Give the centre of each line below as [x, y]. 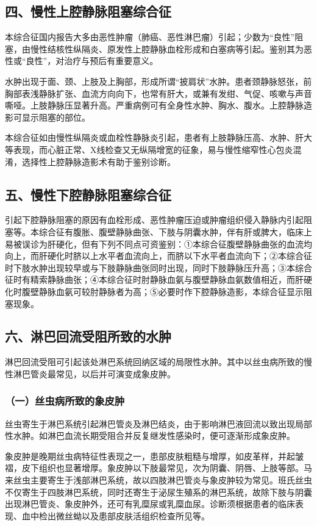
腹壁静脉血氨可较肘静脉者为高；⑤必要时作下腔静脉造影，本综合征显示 [162, 291]
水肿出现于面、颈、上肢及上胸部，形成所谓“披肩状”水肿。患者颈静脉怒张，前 [158, 81]
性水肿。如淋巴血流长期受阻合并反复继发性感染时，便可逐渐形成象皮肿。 [150, 435]
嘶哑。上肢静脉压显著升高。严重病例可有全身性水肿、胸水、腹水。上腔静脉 [154, 105]
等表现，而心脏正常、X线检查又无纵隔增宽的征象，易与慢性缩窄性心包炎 [149, 149]
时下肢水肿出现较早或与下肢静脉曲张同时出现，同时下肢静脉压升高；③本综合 [158, 267]
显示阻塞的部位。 [56, 117]
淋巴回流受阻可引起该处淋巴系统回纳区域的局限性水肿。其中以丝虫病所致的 [154, 362]
